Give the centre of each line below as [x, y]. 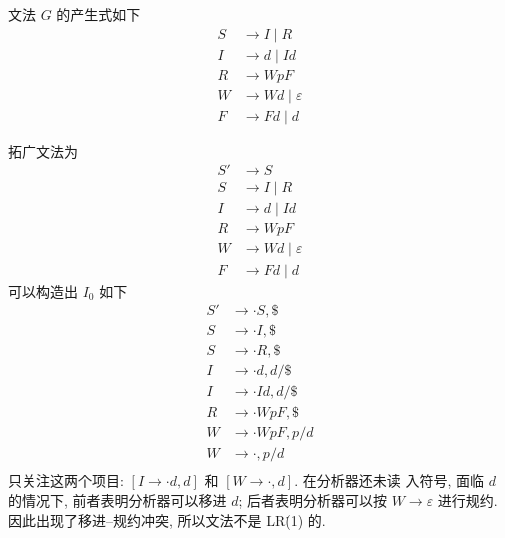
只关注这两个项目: [66, 480]
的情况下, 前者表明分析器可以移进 [117, 500]
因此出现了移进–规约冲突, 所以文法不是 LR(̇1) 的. [167, 519]
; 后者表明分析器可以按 [313, 500]
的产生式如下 [98, 14]
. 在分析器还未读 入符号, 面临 [389, 480]
